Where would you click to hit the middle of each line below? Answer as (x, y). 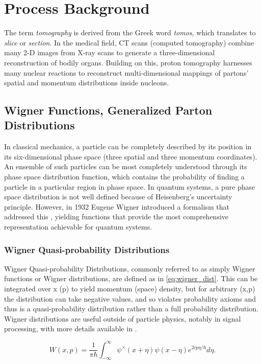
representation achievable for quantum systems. (78, 227)
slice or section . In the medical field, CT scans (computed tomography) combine (129, 42)
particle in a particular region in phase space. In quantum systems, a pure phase (130, 186)
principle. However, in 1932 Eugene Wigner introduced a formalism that (117, 206)
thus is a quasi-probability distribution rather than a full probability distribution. (131, 309)
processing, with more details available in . (71, 328)
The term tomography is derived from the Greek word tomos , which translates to (130, 32)
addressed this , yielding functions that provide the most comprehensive (116, 217)
